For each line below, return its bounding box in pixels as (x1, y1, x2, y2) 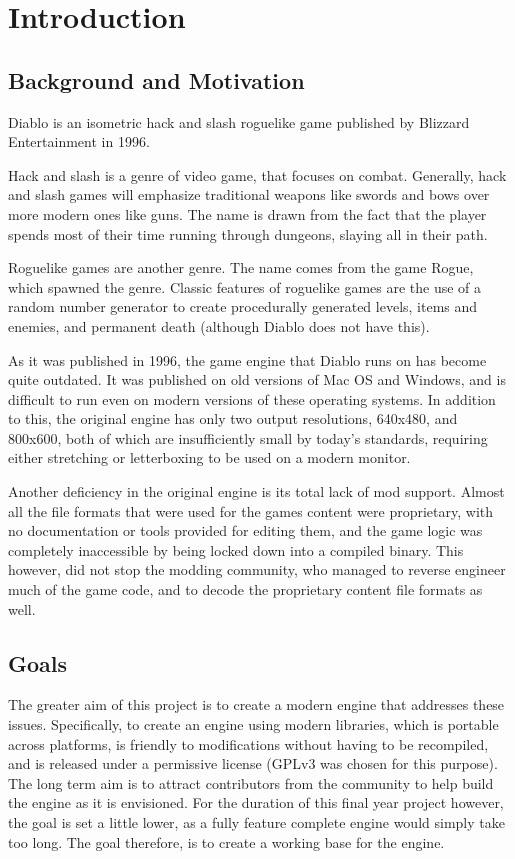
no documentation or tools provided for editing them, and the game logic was (8, 520, 483, 541)
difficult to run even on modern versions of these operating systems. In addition (8, 388, 496, 409)
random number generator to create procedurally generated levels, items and (8, 296, 478, 317)
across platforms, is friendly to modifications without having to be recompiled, (8, 733, 489, 754)
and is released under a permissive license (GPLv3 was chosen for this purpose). (8, 753, 498, 774)
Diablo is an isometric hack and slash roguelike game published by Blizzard (8, 111, 470, 132)
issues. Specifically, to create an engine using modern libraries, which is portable (8, 714, 499, 735)
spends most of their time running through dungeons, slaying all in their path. (8, 223, 488, 244)
